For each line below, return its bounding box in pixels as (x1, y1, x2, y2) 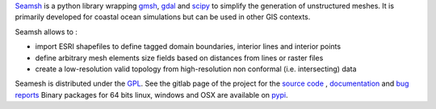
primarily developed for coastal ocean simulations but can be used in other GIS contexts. (15, 12, 311, 22)
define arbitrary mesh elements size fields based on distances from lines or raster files (35, 53, 324, 63)
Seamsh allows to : (15, 26, 78, 36)
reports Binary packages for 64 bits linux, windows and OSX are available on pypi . (15, 90, 288, 99)
